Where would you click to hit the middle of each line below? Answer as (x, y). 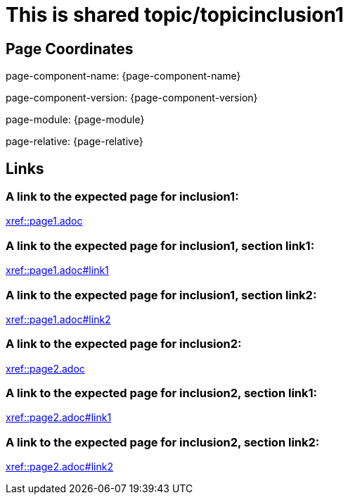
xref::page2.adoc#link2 (59, 467)
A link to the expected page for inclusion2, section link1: (162, 393)
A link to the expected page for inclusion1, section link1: (160, 245)
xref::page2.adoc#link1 (59, 418)
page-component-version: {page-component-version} (132, 98)
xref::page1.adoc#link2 (58, 319)
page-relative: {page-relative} (75, 142)
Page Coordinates (70, 49)
